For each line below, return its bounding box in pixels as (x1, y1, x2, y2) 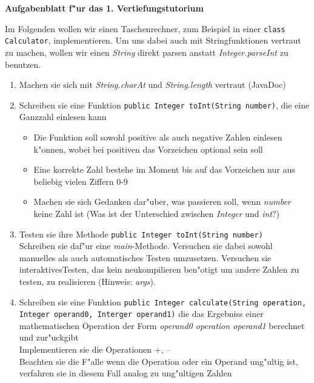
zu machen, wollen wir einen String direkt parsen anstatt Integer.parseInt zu (5, 45, 289, 58)
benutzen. (5, 58, 41, 70)
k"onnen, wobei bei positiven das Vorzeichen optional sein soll (33, 142, 263, 155)
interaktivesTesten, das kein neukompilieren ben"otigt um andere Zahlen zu (19, 263, 299, 276)
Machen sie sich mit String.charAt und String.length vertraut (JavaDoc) (19, 78, 286, 91)
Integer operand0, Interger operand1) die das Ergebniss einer (19, 307, 264, 320)
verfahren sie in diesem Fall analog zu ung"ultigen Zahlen (19, 367, 232, 379)
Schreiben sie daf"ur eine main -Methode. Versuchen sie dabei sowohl (19, 239, 273, 252)
